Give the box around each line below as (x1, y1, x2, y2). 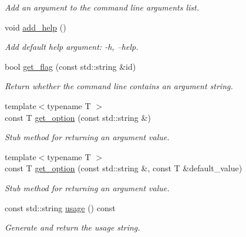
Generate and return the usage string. (5, 221, 140, 233)
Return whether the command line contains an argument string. (5, 80, 233, 92)
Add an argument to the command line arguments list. (5, 1, 200, 13)
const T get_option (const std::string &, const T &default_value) (5, 162, 242, 174)
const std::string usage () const (5, 201, 116, 214)
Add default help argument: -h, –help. (5, 40, 139, 53)
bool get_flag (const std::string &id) (5, 60, 136, 72)
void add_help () (5, 21, 66, 33)
